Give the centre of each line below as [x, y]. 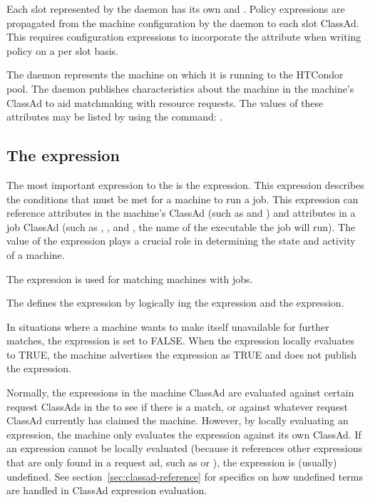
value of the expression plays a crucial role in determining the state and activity [181, 241]
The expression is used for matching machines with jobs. [130, 278]
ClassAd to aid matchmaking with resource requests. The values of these [165, 102]
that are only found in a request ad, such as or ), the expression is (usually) [172, 462]
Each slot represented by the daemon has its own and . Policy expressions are [176, 9]
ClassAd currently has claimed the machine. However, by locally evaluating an [178, 420]
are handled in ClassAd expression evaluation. [107, 490]
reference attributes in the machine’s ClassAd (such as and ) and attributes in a [181, 213]
